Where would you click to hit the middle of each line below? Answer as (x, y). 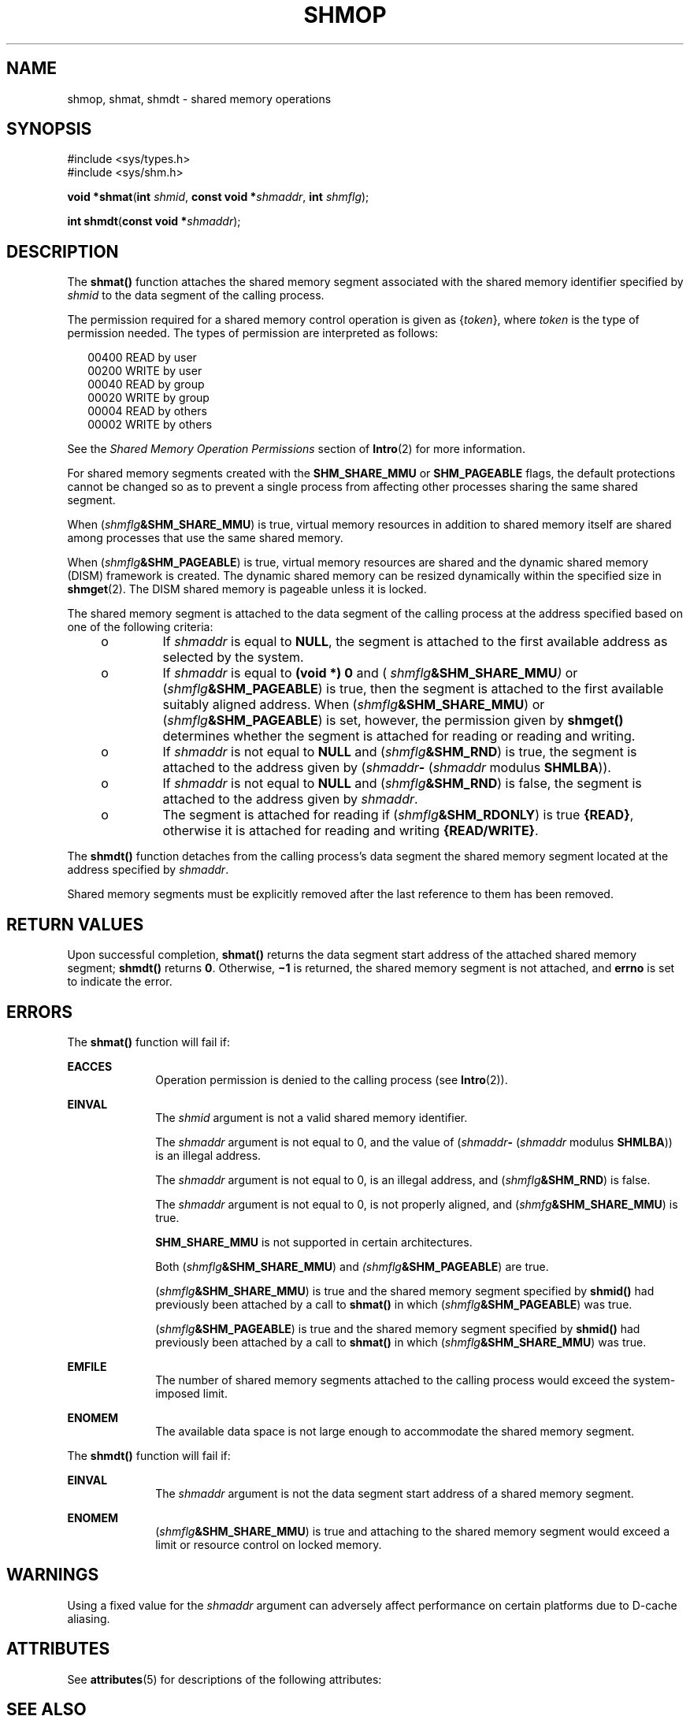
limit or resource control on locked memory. (269, 1544)
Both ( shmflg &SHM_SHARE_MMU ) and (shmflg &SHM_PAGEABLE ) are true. (352, 1266)
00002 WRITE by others (150, 425)
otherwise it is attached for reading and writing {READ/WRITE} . (351, 831)
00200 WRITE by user (145, 371)
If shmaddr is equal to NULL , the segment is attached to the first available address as (415, 642)
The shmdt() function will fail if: (149, 1455)
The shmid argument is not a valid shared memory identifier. (312, 1117)
